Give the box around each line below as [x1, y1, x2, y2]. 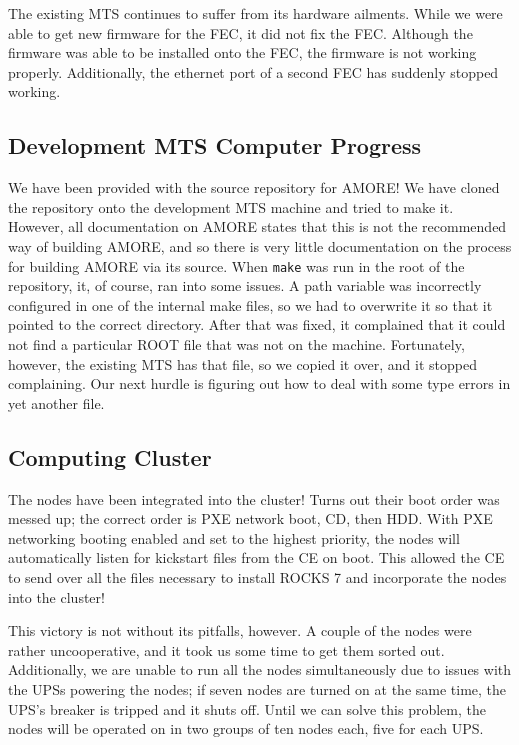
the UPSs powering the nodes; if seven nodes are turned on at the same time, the [8, 678, 507, 699]
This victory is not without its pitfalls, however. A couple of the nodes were [8, 620, 472, 641]
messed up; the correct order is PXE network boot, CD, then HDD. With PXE [8, 508, 493, 529]
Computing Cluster [8, 441, 212, 472]
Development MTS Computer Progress [8, 130, 422, 161]
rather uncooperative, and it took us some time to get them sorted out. [8, 639, 445, 660]
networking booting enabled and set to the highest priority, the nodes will [8, 527, 460, 548]
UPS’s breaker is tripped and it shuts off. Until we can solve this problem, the [8, 698, 486, 719]
